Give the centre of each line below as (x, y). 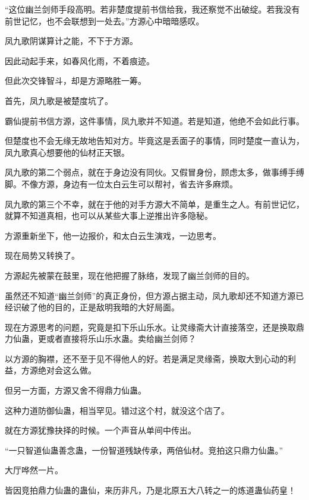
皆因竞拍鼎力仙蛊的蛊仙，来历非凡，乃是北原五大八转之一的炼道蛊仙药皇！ (150, 490)
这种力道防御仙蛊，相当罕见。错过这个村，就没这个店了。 (117, 410)
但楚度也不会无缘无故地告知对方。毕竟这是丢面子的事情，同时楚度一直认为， (154, 141)
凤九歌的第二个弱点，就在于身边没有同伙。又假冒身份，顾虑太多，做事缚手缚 (154, 172)
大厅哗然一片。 (34, 470)
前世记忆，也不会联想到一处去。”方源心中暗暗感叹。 (105, 21)
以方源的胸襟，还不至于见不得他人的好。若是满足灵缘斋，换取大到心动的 (146, 358)
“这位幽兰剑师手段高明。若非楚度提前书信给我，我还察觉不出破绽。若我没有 (152, 9)
